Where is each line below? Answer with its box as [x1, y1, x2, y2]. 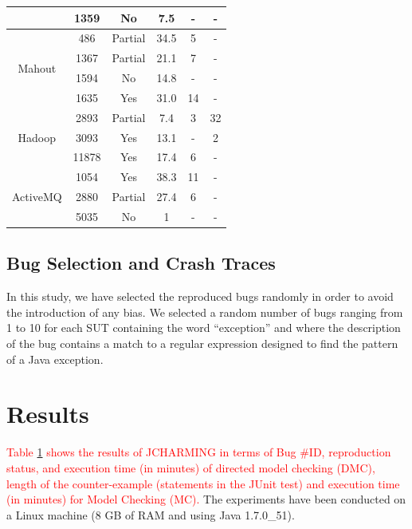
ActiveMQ [12, 188, 62, 205]
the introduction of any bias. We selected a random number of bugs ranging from [6, 303, 403, 320]
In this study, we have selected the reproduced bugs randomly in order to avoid [6, 288, 394, 305]
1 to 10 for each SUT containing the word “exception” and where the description [6, 319, 401, 336]
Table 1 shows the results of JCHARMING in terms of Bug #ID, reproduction [6, 444, 391, 460]
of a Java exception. [6, 350, 104, 367]
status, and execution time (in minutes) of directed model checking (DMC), [6, 459, 375, 476]
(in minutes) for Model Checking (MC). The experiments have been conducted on [6, 491, 406, 507]
